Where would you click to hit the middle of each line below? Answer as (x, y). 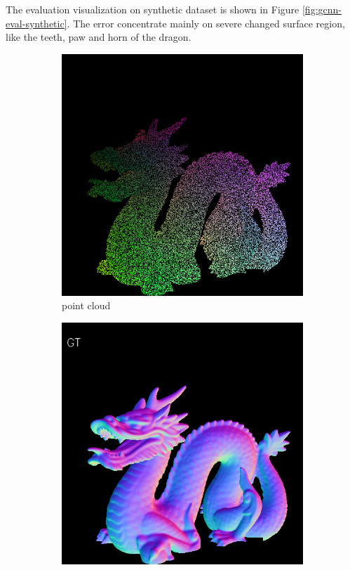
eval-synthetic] (36, 23)
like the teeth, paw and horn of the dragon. (99, 37)
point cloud (86, 305)
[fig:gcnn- (322, 9)
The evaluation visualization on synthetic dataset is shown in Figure (153, 9)
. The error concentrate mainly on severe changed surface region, (206, 23)
